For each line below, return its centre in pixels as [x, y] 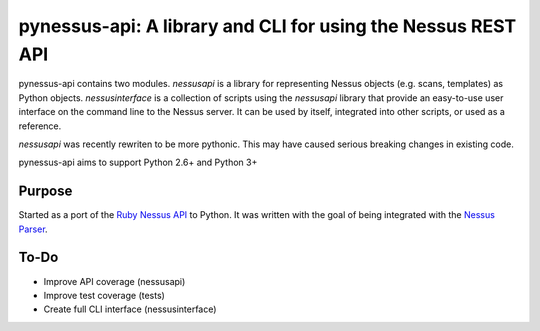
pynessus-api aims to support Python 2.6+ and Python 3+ [138, 162]
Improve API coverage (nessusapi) [114, 281]
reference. [40, 126]
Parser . [33, 229]
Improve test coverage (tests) [104, 295]
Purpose [45, 191]
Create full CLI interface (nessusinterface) [130, 309]
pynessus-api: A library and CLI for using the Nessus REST [267, 26]
